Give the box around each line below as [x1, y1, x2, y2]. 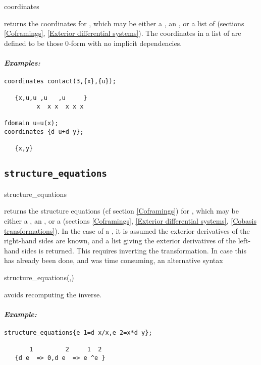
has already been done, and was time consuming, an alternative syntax [4, 255, 223, 266]
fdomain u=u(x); [4, 120, 59, 127]
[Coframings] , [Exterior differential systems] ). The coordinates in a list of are [4, 28, 241, 38]
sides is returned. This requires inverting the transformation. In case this [22, 245, 247, 255]
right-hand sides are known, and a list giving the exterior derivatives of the [4, 235, 236, 246]
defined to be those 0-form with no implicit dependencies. [4, 37, 182, 48]
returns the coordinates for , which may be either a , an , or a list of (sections [4, 18, 244, 28]
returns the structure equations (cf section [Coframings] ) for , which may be [4, 205, 239, 216]
